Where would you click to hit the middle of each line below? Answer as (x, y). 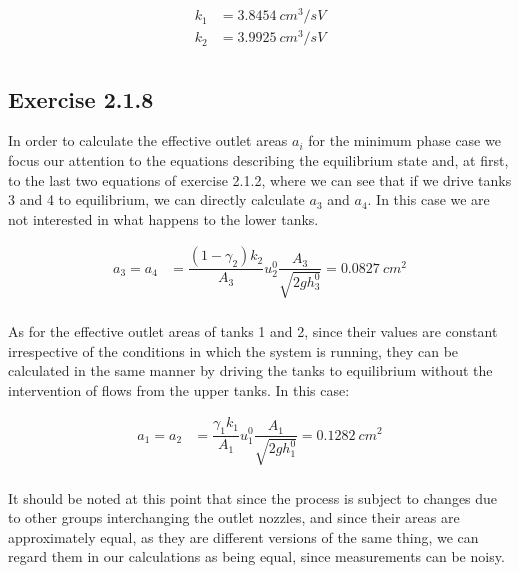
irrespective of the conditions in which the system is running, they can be (233, 350)
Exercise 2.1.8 (81, 98)
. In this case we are (428, 199)
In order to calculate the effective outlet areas (148, 140)
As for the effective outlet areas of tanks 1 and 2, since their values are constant (253, 330)
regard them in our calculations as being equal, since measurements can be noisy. (256, 556)
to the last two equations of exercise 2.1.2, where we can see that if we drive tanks (260, 179)
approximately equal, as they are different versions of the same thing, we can (243, 536)
